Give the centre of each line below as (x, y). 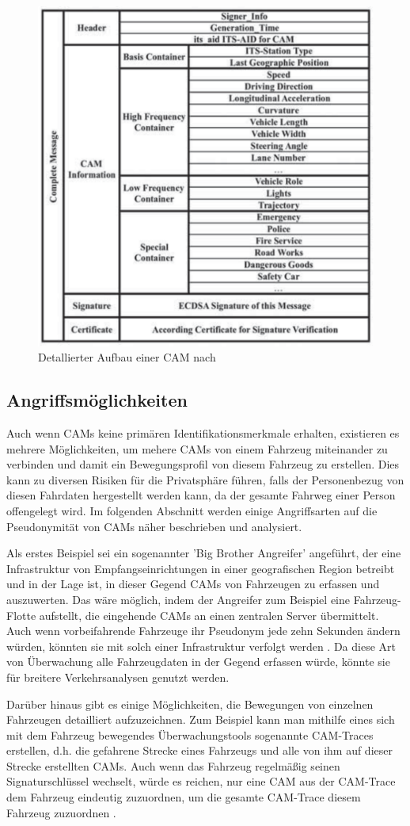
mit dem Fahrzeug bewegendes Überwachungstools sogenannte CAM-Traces (190, 734)
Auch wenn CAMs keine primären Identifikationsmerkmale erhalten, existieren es (203, 433)
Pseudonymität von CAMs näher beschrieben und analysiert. (154, 526)
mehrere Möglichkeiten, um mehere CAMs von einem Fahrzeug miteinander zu (197, 448)
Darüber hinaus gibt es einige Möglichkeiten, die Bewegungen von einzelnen (190, 704)
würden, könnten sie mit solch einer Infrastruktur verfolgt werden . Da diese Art (201, 646)
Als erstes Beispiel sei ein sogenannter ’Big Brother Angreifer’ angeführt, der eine (204, 553)
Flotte (21, 615)
